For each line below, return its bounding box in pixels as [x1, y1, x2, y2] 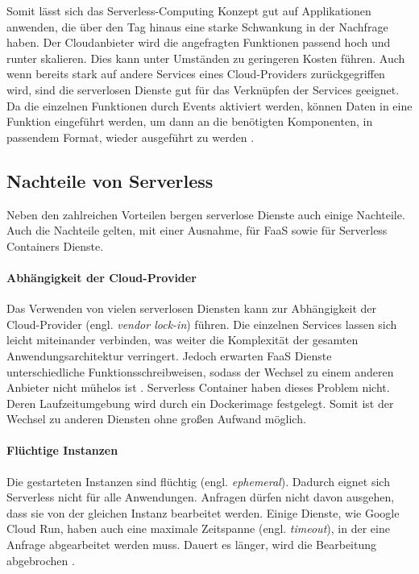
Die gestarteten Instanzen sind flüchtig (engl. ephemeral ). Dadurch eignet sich [6, 472, 390, 489]
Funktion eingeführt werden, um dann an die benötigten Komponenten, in [6, 113, 373, 130]
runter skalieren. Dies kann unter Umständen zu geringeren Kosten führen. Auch [6, 49, 405, 66]
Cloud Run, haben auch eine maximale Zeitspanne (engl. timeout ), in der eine [6, 520, 390, 537]
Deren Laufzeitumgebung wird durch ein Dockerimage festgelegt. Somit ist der [6, 394, 394, 411]
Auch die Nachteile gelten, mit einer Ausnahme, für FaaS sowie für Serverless [6, 222, 388, 239]
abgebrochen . [6, 551, 75, 568]
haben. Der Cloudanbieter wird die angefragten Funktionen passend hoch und [6, 34, 391, 51]
